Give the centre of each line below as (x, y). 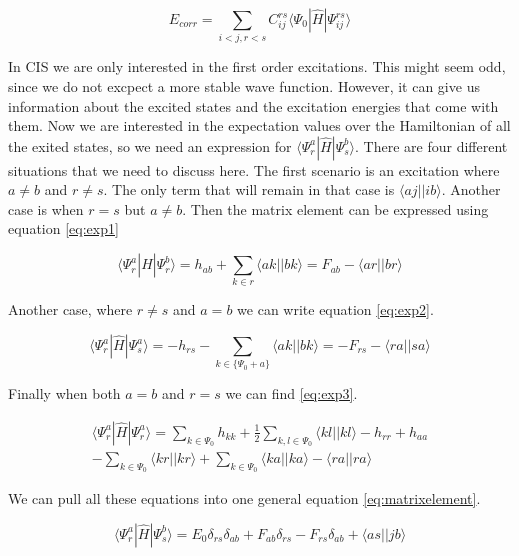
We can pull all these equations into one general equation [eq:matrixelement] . (244, 498)
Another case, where (70, 309)
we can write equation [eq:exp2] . (335, 309)
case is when (46, 208)
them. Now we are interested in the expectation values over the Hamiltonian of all (259, 125)
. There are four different (431, 145)
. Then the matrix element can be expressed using (335, 208)
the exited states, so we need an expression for (150, 145)
